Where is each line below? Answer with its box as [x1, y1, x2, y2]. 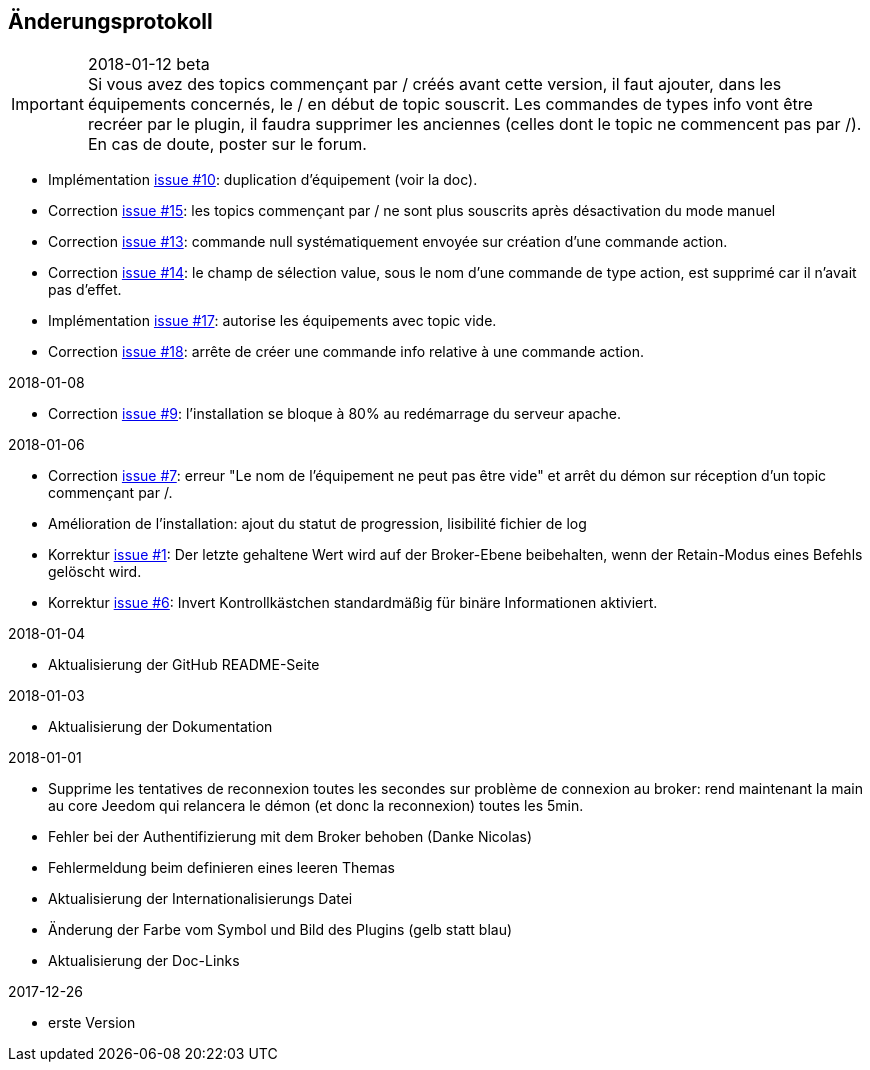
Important [11, 94, 84, 115]
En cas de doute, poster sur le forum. [87, 134, 367, 155]
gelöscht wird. [48, 563, 142, 581]
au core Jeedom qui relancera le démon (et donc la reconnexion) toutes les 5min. [48, 797, 584, 815]
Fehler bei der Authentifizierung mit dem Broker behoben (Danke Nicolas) [48, 828, 532, 846]
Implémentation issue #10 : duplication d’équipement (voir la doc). [48, 171, 478, 189]
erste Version [48, 1014, 136, 1032]
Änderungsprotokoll [8, 9, 213, 34]
